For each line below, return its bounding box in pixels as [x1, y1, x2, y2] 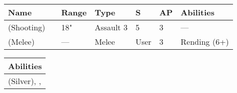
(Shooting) [8, 21, 46, 33]
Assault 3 [94, 21, 128, 33]
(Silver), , [8, 75, 41, 87]
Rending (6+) [180, 36, 229, 47]
